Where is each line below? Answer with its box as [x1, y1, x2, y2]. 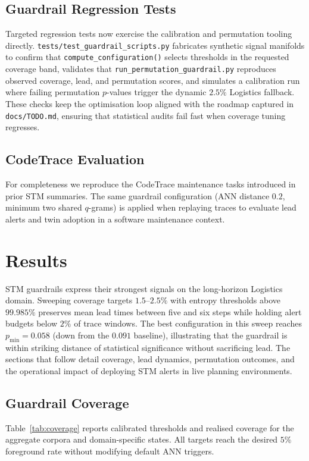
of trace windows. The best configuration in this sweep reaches [74, 317, 302, 330]
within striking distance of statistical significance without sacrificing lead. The [5, 341, 291, 353]
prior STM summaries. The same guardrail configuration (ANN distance [5, 189, 270, 202]
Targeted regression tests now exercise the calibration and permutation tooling [5, 27, 292, 40]
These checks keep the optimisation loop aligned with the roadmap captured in [5, 97, 294, 109]
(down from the [52, 328, 110, 341]
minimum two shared [5, 201, 82, 214]
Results [5, 247, 67, 272]
